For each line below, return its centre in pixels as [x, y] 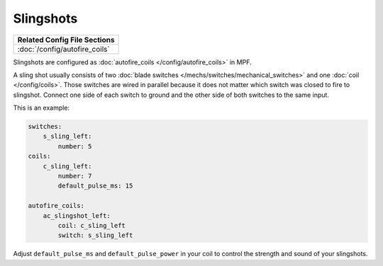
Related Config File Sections [66, 40]
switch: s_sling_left [95, 236]
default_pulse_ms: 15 [95, 186]
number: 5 [75, 146]
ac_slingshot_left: [77, 215]
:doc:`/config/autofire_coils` [63, 49]
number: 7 [75, 176]
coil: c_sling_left [91, 225]
